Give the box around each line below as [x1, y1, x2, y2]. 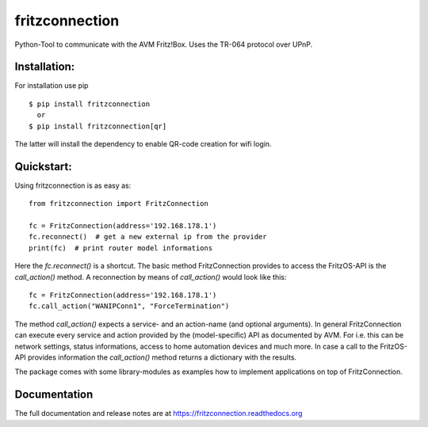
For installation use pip [14, 81, 89, 90]
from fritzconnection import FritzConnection [29, 199, 209, 208]
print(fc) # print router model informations [29, 243, 213, 253]
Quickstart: [14, 159, 73, 173]
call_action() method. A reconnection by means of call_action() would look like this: [14, 272, 287, 281]
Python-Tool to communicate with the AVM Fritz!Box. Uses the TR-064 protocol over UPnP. [14, 40, 313, 49]
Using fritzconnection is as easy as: [14, 181, 132, 190]
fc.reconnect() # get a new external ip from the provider [29, 232, 267, 242]
